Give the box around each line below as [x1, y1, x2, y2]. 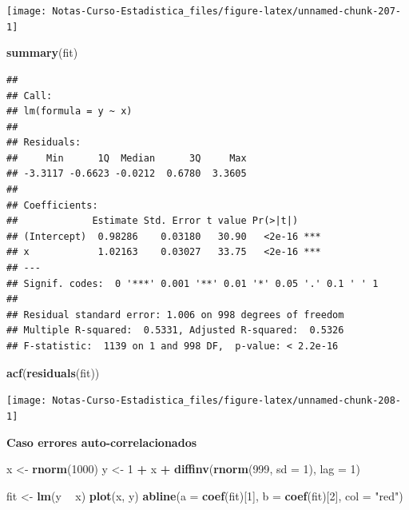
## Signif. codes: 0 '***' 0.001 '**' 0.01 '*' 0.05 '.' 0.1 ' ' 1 [6, 277, 379, 289]
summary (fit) [6, 44, 78, 61]
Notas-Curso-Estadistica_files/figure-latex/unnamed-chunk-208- [52, 395, 401, 407]
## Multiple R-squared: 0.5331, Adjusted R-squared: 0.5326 [6, 325, 344, 337]
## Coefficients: [6, 199, 98, 211]
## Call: [6, 90, 53, 102]
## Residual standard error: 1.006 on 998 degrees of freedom [6, 309, 344, 321]
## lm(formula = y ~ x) [6, 106, 133, 118]
